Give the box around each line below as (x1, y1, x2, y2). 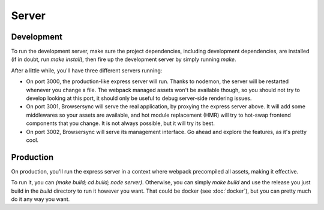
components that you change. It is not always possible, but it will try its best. (26, 120, 215, 127)
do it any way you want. (11, 196, 70, 203)
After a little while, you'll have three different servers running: (11, 66, 163, 74)
